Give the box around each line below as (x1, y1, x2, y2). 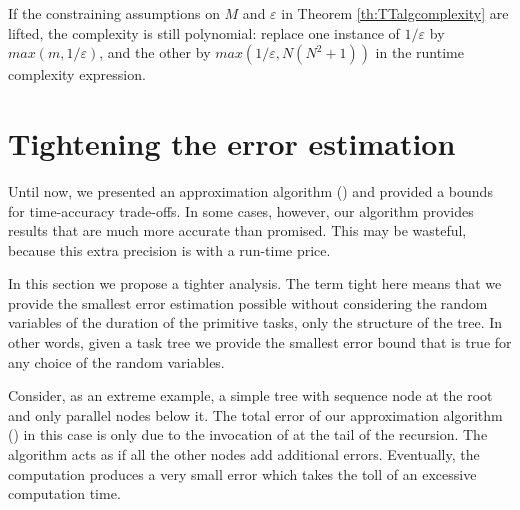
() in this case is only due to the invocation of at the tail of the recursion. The (8, 424, 488, 445)
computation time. (8, 483, 121, 504)
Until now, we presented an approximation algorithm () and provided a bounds (8, 180, 493, 201)
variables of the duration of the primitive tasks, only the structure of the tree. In (8, 312, 503, 333)
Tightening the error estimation (8, 122, 456, 163)
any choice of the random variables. (8, 351, 225, 372)
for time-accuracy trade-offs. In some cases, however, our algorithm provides (8, 200, 474, 221)
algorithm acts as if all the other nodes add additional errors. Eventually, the (8, 444, 480, 465)
